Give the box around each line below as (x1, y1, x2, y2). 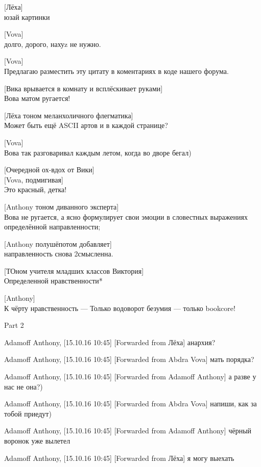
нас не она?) (4, 381, 43, 392)
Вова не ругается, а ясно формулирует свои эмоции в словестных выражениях (4, 211, 248, 222)
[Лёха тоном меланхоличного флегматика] (4, 110, 133, 120)
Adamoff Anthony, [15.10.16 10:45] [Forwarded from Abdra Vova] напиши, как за (4, 398, 257, 409)
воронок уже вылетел (4, 435, 70, 446)
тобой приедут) (4, 408, 52, 419)
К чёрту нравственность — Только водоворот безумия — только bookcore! (4, 302, 235, 313)
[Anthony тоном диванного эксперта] (4, 201, 119, 212)
